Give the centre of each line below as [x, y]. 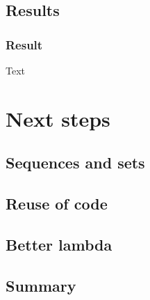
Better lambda [59, 244]
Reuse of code [57, 204]
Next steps [58, 118]
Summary [41, 285]
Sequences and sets [75, 163]
